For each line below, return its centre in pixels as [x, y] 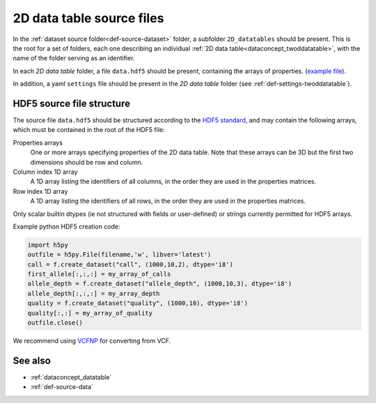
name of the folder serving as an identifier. [74, 58]
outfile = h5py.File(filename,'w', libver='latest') [119, 255]
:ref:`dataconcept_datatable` [71, 377]
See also [32, 360]
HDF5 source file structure [71, 103]
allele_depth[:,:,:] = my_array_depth [94, 293]
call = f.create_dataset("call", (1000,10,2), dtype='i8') [130, 264]
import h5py [48, 245]
